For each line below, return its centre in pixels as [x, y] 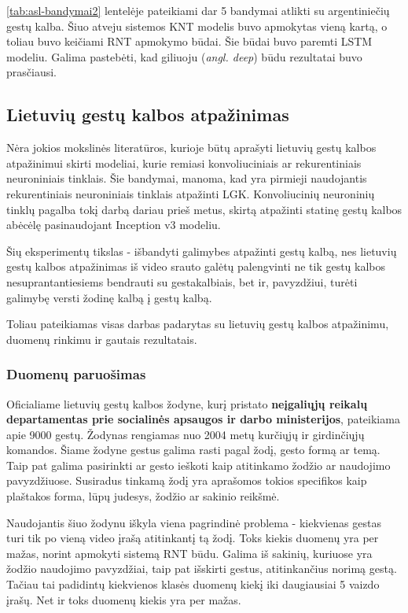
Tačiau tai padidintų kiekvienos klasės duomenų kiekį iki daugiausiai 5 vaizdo [193, 584]
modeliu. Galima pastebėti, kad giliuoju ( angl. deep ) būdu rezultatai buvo [184, 56]
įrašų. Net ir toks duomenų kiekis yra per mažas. [124, 599]
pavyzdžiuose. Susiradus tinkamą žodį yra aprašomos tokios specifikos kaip [187, 480]
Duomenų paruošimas [76, 374]
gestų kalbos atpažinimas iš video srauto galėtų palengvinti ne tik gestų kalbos [196, 266]
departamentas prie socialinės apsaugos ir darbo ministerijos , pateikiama [203, 419]
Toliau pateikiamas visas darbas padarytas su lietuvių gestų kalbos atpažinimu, [198, 324]
